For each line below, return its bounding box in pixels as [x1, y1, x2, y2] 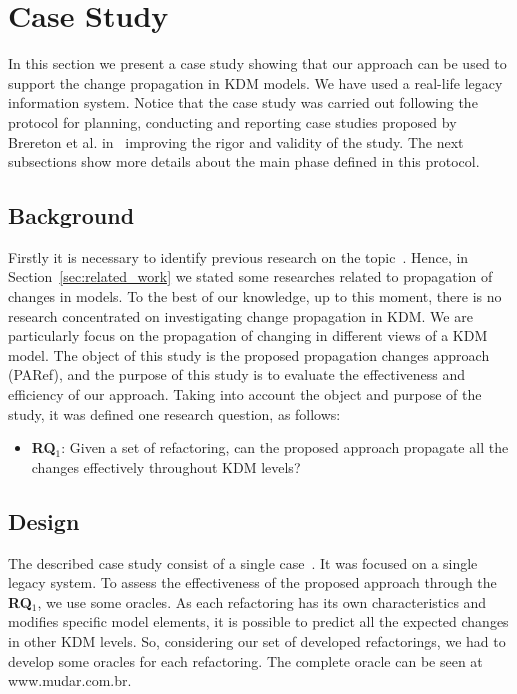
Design [8, 505, 80, 536]
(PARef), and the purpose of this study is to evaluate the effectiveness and [8, 364, 466, 385]
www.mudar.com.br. [8, 670, 132, 691]
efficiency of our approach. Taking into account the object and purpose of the [8, 384, 482, 405]
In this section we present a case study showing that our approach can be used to [8, 53, 507, 74]
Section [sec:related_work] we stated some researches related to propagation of [8, 266, 493, 287]
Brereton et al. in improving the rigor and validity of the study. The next [8, 131, 464, 152]
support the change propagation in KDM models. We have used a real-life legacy [8, 72, 503, 93]
